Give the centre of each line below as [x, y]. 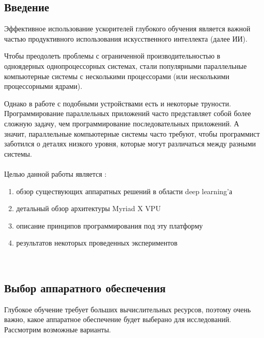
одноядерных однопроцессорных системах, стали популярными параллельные [126, 65]
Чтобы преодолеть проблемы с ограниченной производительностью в [112, 56]
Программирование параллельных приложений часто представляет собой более [128, 113]
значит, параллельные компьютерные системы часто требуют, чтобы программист [132, 133]
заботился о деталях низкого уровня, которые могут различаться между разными [130, 144]
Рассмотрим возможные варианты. [58, 329]
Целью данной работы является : [55, 173]
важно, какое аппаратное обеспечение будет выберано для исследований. [118, 319]
